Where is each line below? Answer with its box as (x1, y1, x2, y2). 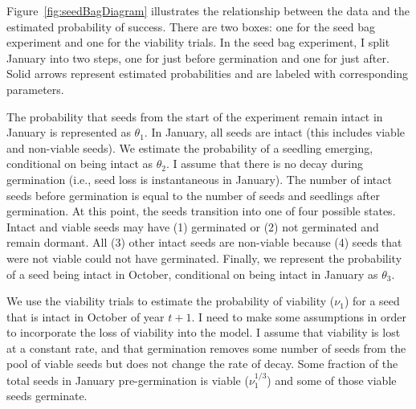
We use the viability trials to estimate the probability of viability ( (6, 292, 335, 309)
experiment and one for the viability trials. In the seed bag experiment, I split (6, 34, 390, 51)
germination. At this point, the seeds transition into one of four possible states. (6, 202, 396, 219)
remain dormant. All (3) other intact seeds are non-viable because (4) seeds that (6, 234, 402, 251)
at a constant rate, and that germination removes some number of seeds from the (6, 339, 406, 356)
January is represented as (6, 124, 131, 141)
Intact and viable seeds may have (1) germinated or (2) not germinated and (6, 218, 379, 235)
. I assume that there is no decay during (166, 155, 363, 172)
